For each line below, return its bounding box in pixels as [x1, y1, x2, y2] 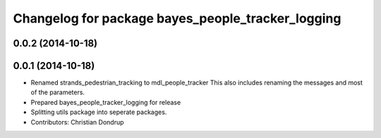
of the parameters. [30, 88, 85, 96]
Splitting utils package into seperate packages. [30, 108, 167, 116]
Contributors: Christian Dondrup [30, 118, 124, 126]
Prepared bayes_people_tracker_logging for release [30, 98, 181, 106]
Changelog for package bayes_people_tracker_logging [13, 11, 341, 26]
